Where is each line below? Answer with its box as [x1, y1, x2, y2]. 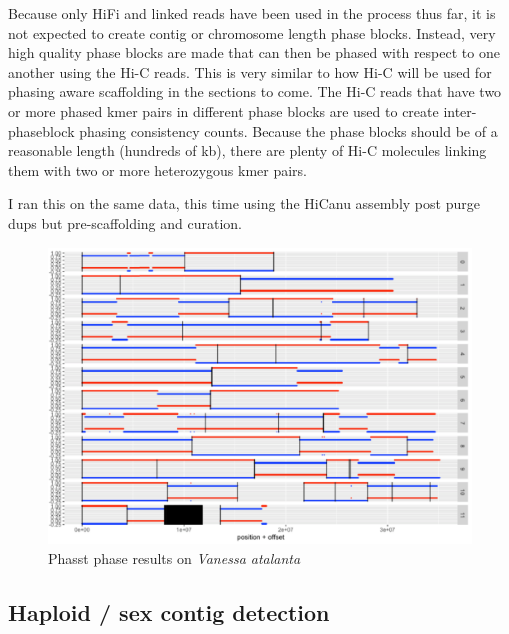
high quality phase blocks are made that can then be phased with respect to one [8, 42, 500, 63]
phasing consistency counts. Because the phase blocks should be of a [79, 120, 498, 141]
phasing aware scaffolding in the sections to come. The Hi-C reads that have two [8, 81, 502, 102]
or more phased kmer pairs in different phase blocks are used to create [8, 100, 439, 121]
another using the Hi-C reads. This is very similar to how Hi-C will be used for [8, 61, 492, 82]
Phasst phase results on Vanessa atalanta [48, 547, 301, 568]
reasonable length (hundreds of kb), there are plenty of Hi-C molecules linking [8, 140, 487, 161]
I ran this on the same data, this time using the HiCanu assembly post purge [8, 193, 480, 214]
